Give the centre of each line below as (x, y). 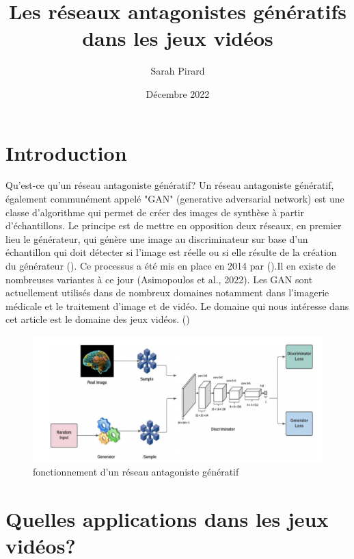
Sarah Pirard (178, 71)
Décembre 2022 (178, 93)
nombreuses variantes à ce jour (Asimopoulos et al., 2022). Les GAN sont (159, 279)
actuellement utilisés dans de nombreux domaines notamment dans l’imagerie (167, 292)
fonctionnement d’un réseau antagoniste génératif (136, 472)
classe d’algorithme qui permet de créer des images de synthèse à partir (155, 212)
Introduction (66, 152)
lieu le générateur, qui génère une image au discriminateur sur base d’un (157, 238)
